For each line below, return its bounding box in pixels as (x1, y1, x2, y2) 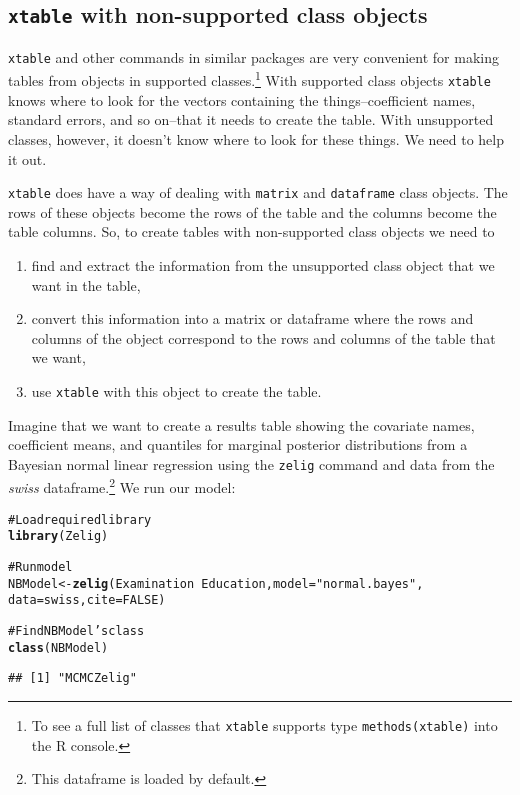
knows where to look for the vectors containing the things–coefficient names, (8, 89, 476, 110)
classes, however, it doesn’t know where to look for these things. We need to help (8, 128, 504, 149)
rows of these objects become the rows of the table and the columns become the (8, 201, 497, 222)
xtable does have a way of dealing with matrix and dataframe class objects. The (8, 182, 508, 203)
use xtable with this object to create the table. (31, 380, 322, 401)
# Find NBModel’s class (8, 623, 145, 638)
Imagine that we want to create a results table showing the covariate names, (8, 414, 475, 435)
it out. (8, 148, 47, 169)
